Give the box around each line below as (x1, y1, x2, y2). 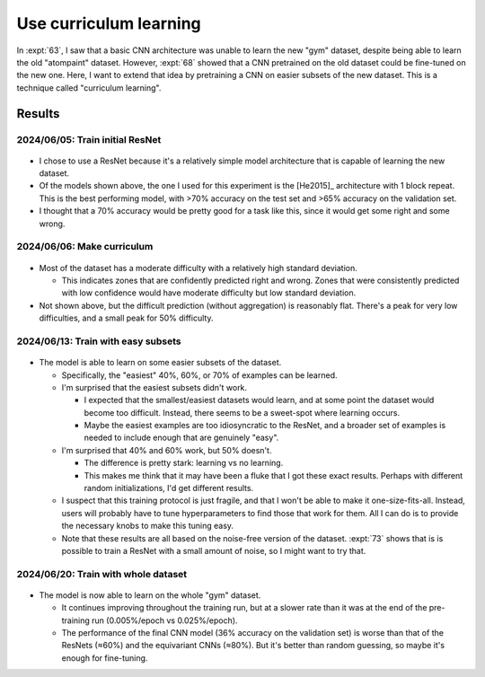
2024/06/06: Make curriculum (16, 241, 154, 253)
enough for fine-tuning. (61, 652, 148, 664)
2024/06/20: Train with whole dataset (16, 567, 188, 580)
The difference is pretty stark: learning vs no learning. (84, 458, 284, 469)
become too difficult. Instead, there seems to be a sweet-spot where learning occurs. (84, 407, 400, 418)
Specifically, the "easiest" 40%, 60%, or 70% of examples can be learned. (61, 369, 338, 381)
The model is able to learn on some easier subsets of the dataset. (39, 357, 282, 368)
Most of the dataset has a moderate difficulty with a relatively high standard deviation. (39, 262, 358, 273)
